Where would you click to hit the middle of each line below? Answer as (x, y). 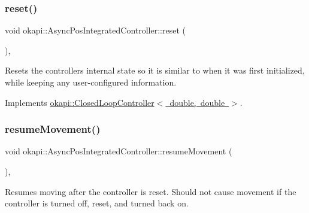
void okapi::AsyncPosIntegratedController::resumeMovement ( (119, 151)
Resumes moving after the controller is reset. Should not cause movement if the (151, 191)
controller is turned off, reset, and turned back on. (97, 203)
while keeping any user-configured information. (91, 82)
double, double (197, 102)
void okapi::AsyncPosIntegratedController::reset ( (95, 30)
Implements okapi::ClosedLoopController (80, 102)
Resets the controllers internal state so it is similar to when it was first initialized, (155, 70)
